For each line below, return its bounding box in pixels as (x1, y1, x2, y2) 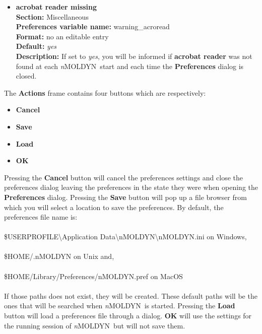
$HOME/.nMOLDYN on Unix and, (4, 251, 114, 261)
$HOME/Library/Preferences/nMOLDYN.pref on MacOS (4, 271, 183, 281)
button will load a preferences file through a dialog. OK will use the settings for (4, 310, 252, 321)
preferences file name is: (4, 212, 78, 222)
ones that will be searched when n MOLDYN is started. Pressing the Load (4, 300, 235, 311)
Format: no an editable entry (16, 31, 109, 41)
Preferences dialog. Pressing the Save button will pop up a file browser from (4, 191, 247, 202)
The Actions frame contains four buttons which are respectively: (4, 87, 206, 98)
